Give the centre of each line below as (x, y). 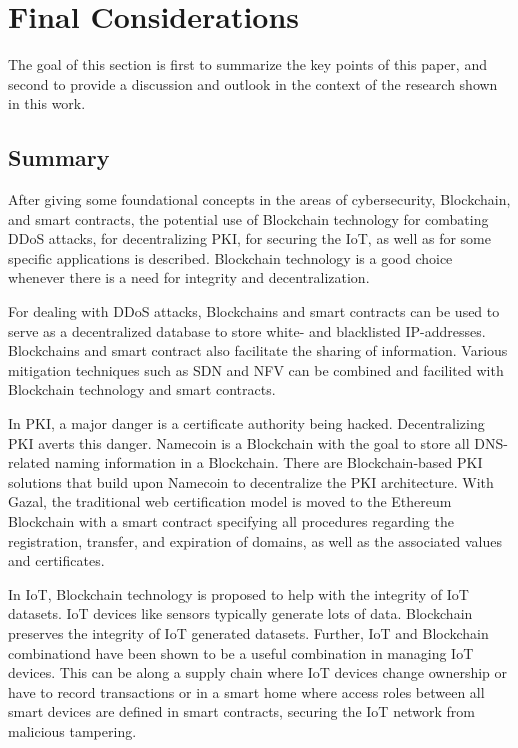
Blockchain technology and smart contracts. (142, 389)
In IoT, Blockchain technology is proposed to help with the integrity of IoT (238, 593)
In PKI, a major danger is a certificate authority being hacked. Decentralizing (246, 423)
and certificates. (56, 560)
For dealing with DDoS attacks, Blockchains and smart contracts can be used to (254, 311)
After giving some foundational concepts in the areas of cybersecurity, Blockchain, (259, 199)
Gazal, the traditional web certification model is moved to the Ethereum (230, 501)
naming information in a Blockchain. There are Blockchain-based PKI (268, 462)
